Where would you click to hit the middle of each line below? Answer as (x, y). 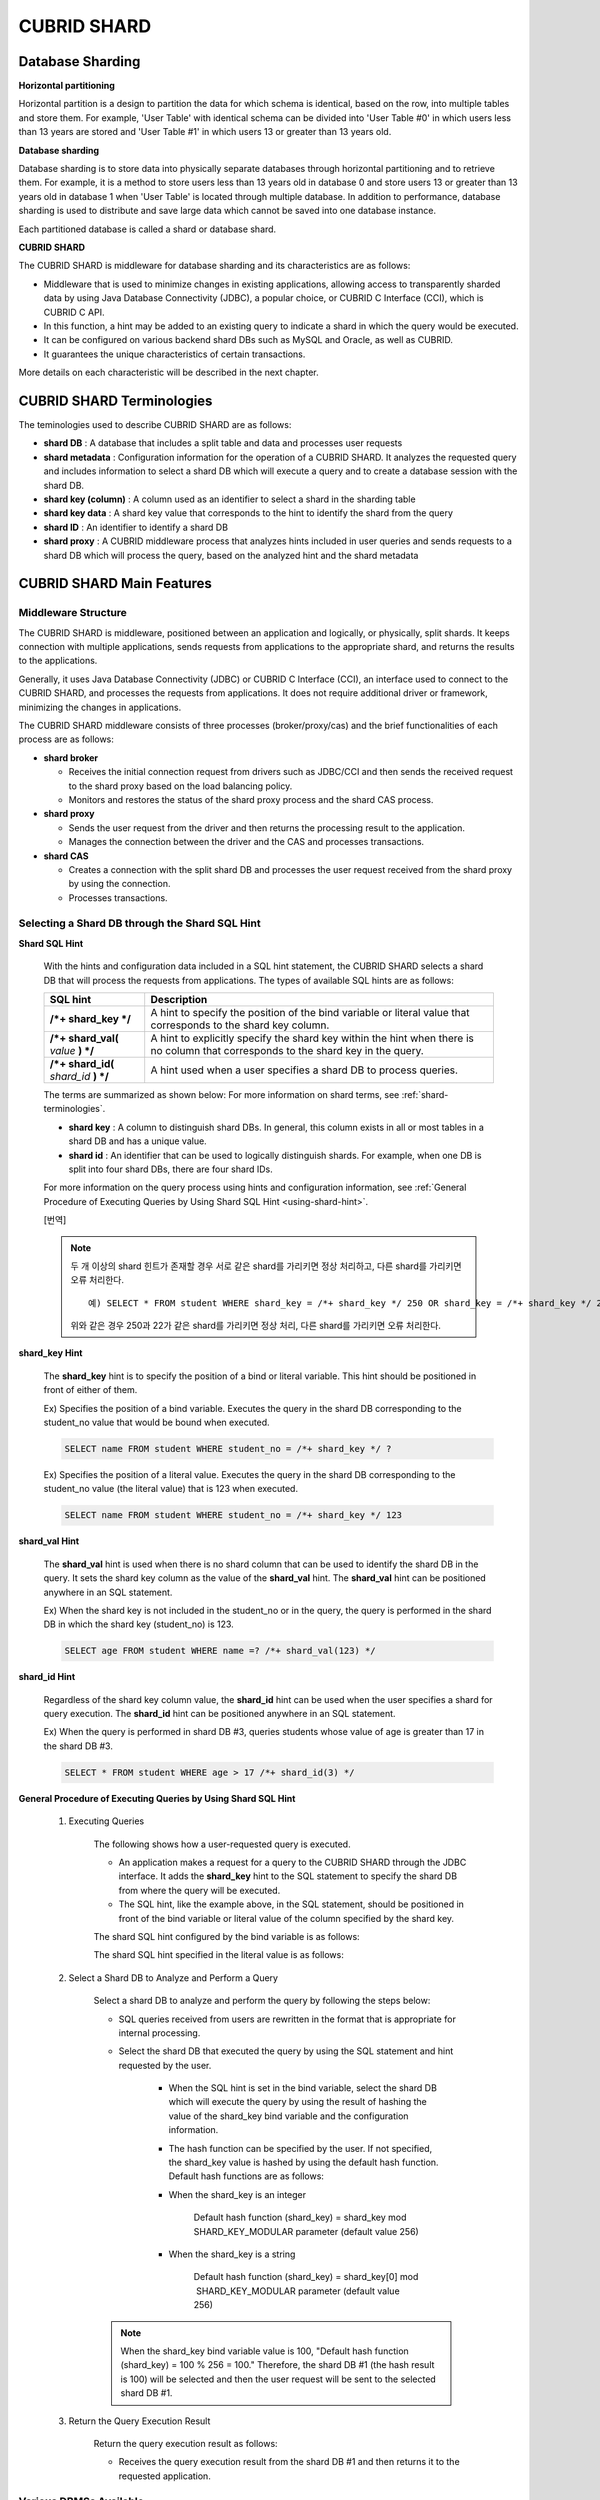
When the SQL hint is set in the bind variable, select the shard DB (302, 2088)
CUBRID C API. (74, 312)
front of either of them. (90, 1390)
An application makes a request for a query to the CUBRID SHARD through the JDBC (292, 1862)
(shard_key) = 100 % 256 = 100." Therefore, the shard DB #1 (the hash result (277, 2365)
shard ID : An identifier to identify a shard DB (136, 527)
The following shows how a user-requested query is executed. (222, 1844)
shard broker (71, 757)
